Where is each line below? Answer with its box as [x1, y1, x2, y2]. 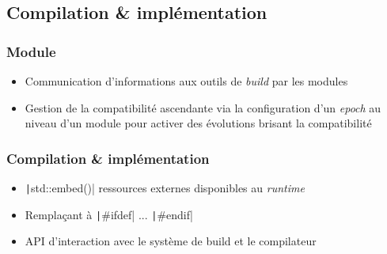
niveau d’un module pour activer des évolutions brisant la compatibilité [25, 115, 372, 131]
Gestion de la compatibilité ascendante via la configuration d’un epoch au [25, 99, 381, 116]
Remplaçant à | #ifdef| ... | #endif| [25, 206, 193, 222]
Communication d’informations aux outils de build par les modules [25, 73, 348, 89]
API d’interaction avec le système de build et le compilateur [25, 233, 317, 249]
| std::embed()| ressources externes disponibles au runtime [25, 180, 305, 195]
